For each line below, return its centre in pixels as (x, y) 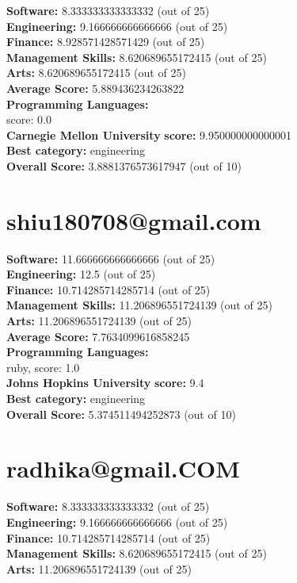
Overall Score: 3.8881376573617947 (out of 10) (124, 165)
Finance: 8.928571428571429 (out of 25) (106, 42)
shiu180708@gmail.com (134, 220)
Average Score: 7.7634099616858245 (98, 336)
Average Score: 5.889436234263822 (95, 88)
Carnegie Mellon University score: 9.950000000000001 (149, 134)
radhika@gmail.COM (123, 468)
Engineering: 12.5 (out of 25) (81, 274)
